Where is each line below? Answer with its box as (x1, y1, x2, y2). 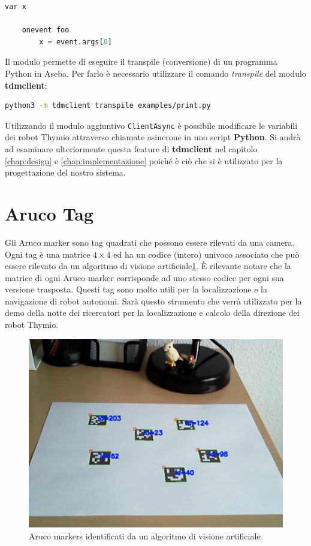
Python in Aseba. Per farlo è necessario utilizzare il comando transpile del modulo (5, 67, 306, 79)
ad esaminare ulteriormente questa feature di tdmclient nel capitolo (5, 143, 258, 155)
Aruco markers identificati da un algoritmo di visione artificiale (29, 529, 261, 542)
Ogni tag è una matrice (5, 248, 90, 260)
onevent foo (22, 26, 70, 35)
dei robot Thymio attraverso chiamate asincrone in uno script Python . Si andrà (5, 131, 301, 143)
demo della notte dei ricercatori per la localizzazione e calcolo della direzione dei (5, 306, 300, 319)
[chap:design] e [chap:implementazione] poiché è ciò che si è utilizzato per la (5, 154, 283, 167)
